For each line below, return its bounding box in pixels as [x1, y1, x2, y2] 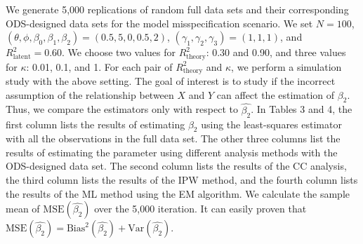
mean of [6, 201, 40, 216]
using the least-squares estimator [201, 116, 342, 131]
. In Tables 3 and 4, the [251, 102, 352, 116]
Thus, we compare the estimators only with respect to [6, 102, 238, 116]
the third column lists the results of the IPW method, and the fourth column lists [6, 172, 358, 187]
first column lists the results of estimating [6, 116, 185, 131]
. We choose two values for [62, 45, 176, 60]
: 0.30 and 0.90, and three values [206, 45, 346, 60]
